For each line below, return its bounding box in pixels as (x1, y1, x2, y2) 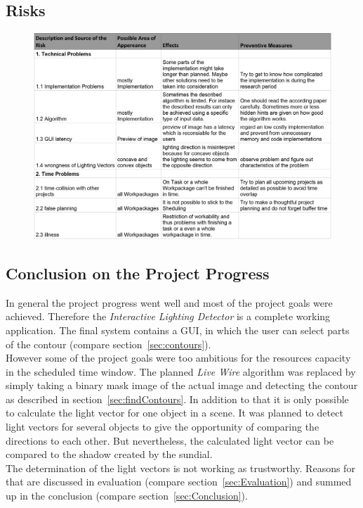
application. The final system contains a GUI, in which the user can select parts (6, 322, 350, 337)
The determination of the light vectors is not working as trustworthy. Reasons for (6, 460, 355, 475)
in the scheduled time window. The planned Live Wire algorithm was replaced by (6, 364, 356, 379)
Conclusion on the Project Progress (6, 262, 270, 284)
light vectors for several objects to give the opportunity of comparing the (6, 419, 319, 434)
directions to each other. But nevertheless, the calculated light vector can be (6, 433, 334, 447)
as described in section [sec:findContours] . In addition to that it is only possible (6, 391, 349, 406)
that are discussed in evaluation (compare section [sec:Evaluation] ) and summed (6, 474, 352, 489)
